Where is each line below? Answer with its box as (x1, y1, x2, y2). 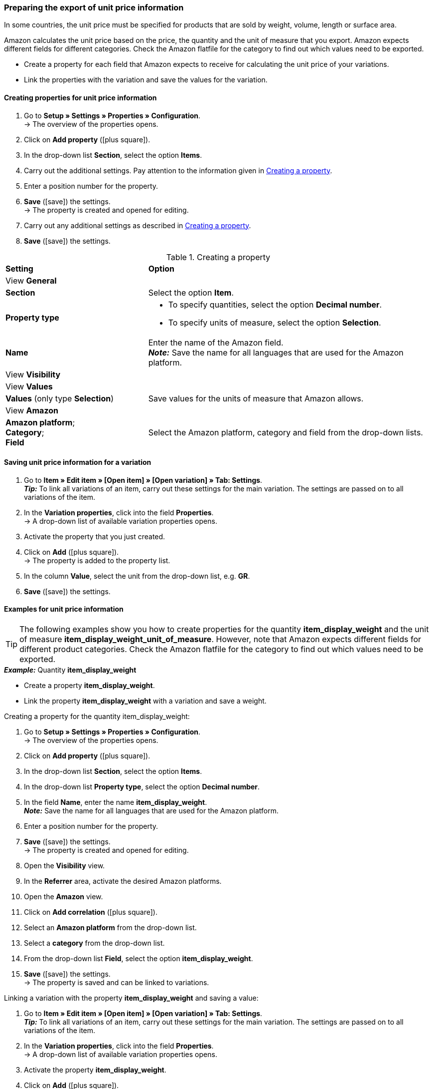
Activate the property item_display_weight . (24, 1066, 166, 1075)
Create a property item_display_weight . (24, 681, 155, 690)
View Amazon (5, 405, 58, 415)
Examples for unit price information (4, 605, 124, 614)
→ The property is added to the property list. (24, 556, 170, 565)
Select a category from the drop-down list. (24, 939, 165, 948)
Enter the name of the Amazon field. (148, 337, 284, 348)
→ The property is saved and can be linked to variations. (24, 978, 209, 987)
